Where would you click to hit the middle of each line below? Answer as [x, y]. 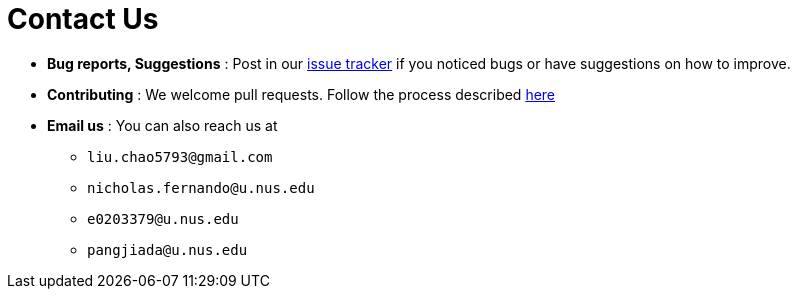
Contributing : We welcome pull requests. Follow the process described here [301, 94]
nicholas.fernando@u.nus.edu [201, 187]
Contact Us [83, 19]
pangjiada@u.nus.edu [167, 249]
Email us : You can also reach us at [162, 125]
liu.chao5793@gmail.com [180, 156]
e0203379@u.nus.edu [163, 218]
